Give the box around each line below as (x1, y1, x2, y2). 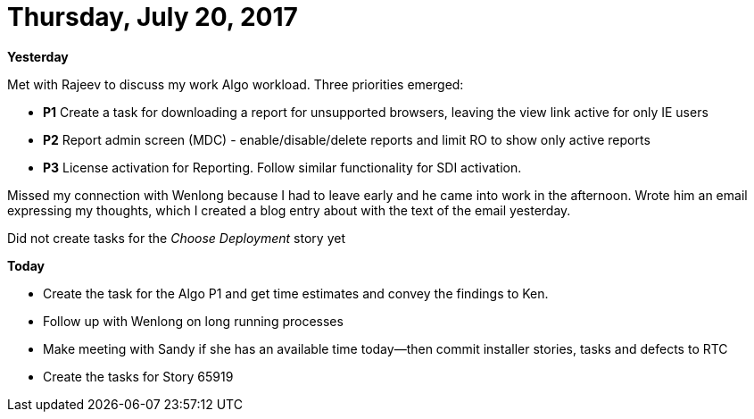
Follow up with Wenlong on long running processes (43, 313, 344, 329)
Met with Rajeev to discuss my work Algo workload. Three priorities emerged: (7, 76, 464, 92)
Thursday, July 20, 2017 (7, 2, 298, 32)
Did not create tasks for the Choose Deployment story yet (7, 230, 345, 246)
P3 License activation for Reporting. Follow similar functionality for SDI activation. (43, 159, 522, 175)
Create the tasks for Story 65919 (43, 368, 234, 384)
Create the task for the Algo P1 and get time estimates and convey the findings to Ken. (43, 285, 549, 301)
